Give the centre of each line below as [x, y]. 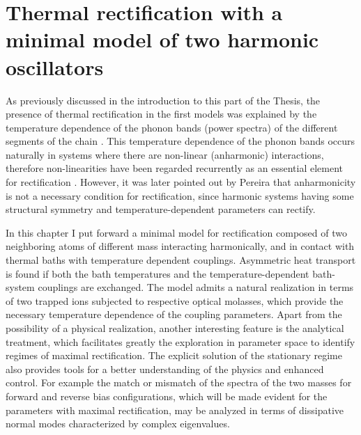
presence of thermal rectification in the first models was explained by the [161, 114]
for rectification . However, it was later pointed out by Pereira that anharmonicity [181, 182]
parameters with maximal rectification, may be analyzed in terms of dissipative [175, 410]
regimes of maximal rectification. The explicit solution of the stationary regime [174, 355]
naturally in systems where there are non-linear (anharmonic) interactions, [165, 154]
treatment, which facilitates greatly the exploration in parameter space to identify [180, 341]
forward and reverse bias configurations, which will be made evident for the [167, 396]
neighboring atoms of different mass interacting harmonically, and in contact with [180, 246]
